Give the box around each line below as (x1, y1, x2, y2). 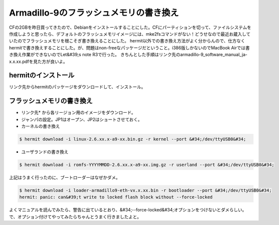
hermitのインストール (9, 71, 75, 80)
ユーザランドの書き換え (21, 149, 68, 155)
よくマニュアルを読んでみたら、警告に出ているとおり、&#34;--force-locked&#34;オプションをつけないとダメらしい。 (9, 207, 247, 213)
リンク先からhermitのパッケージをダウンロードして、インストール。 (9, 84, 146, 90)
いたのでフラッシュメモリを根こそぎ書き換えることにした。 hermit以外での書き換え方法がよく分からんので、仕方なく (9, 38, 245, 44)
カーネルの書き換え (21, 123, 60, 129)
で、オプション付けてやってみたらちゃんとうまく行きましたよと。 (9, 214, 142, 220)
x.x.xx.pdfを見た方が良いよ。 (9, 59, 68, 64)
